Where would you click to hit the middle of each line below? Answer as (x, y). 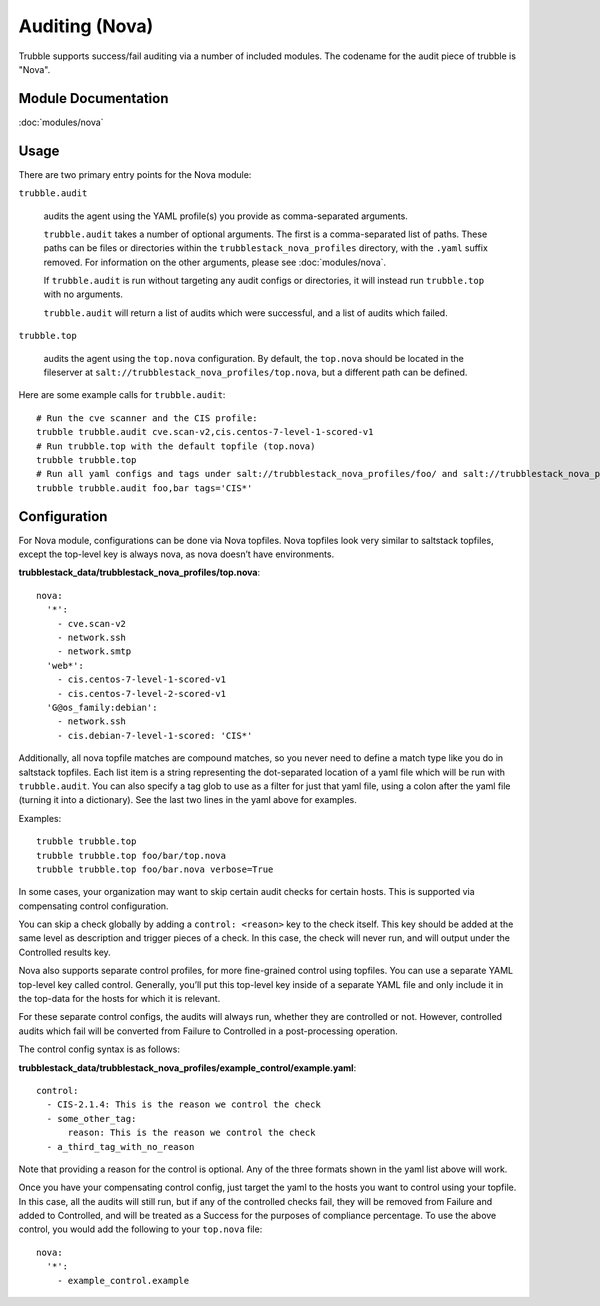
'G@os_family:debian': (102, 707)
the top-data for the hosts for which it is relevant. (119, 999)
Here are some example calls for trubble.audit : (122, 395)
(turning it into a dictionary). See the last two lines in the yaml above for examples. (187, 800)
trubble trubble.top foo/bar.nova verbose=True (155, 869)
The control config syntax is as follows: (99, 1049)
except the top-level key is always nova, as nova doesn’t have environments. (176, 554)
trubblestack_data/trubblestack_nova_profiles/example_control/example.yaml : (187, 1067)
